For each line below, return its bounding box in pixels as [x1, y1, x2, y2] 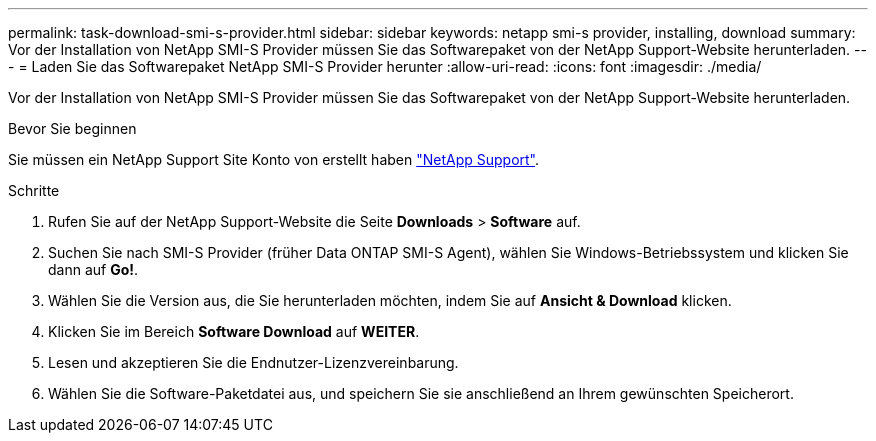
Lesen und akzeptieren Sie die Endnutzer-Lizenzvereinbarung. [48, 354, 459, 371]
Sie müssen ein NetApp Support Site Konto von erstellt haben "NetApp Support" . [8, 151, 540, 168]
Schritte [8, 182, 60, 199]
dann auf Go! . [48, 261, 139, 278]
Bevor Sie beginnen [8, 120, 137, 137]
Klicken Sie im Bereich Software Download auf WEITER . [48, 323, 420, 340]
